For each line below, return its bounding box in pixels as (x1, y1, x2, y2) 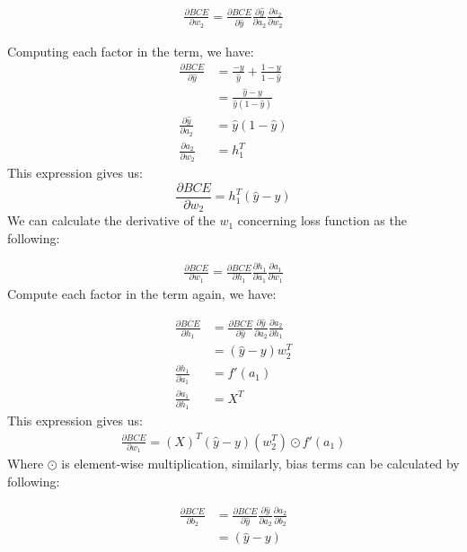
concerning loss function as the (237, 211, 407, 230)
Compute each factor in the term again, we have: (7, 284, 277, 302)
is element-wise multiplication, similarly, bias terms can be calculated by (61, 454, 460, 473)
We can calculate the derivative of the (7, 211, 216, 230)
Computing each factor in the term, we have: (7, 41, 254, 60)
